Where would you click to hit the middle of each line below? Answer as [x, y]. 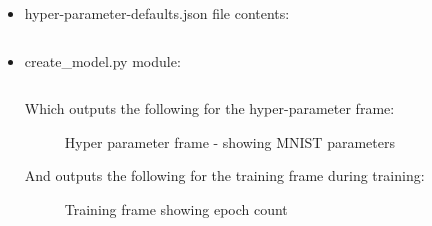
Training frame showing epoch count [176, 208]
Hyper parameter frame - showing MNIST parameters [229, 141]
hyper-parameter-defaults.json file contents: [157, 13]
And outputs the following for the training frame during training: [224, 175]
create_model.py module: [102, 60]
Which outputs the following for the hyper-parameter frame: [209, 108]
